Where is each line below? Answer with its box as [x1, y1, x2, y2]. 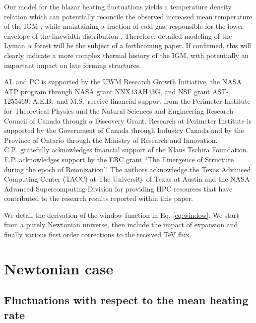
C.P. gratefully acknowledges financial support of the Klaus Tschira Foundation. [4, 144, 249, 155]
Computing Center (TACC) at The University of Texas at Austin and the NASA [4, 174, 250, 184]
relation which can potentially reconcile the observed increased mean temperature [4, 11, 253, 21]
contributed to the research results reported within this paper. [4, 193, 193, 203]
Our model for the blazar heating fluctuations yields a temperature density [4, 1, 232, 11]
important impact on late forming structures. [4, 60, 141, 70]
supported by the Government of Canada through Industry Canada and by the [4, 125, 244, 135]
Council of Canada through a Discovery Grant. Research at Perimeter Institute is [4, 115, 252, 126]
